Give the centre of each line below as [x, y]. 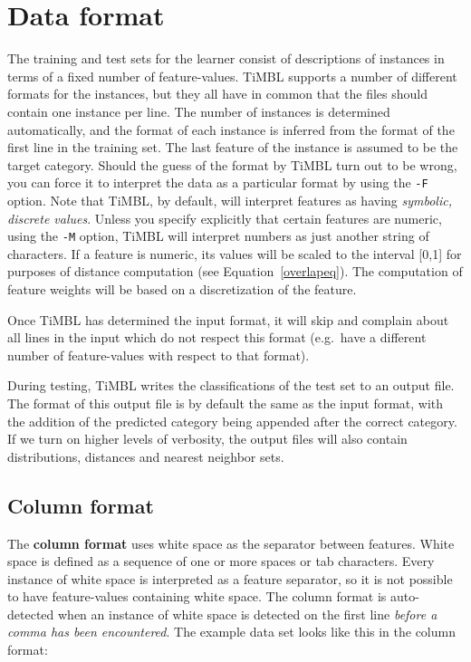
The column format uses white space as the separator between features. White [231, 543]
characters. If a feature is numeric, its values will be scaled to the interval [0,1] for [235, 253]
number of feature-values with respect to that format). [159, 355]
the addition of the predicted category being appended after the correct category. [232, 421]
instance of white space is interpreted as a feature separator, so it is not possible [230, 578]
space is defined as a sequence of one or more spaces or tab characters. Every [221, 561]
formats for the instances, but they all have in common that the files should [218, 94]
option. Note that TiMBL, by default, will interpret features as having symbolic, [230, 200]
